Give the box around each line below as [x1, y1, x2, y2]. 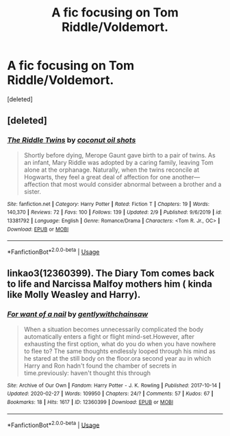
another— [172, 172, 201, 181]
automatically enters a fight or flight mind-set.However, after [23, 332, 195, 340]
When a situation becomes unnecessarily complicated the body [23, 325, 204, 333]
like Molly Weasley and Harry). [7, 289, 141, 300]
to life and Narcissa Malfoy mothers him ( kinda [7, 279, 212, 290]
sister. [23, 187, 42, 196]
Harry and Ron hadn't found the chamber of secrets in [23, 361, 177, 370]
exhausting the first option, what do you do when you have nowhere [23, 339, 216, 348]
